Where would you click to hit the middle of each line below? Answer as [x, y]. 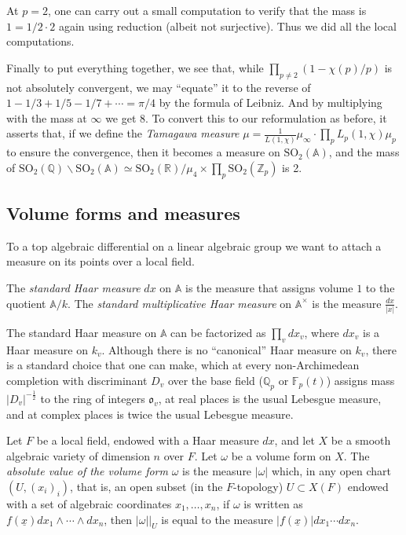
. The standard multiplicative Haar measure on [180, 303]
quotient [26, 303]
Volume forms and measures [123, 213]
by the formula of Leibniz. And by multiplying [271, 103]
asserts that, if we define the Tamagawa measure [123, 133]
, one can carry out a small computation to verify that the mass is [207, 10]
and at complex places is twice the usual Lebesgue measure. [150, 414]
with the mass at [47, 117]
